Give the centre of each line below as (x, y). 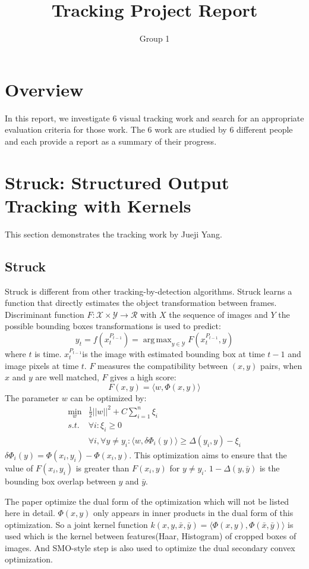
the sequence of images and (218, 314)
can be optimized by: (108, 397)
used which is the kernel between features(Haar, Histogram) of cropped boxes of (151, 536)
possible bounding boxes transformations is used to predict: (113, 326)
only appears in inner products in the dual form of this (193, 513)
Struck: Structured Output (117, 182)
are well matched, (67, 377)
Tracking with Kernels (98, 205)
